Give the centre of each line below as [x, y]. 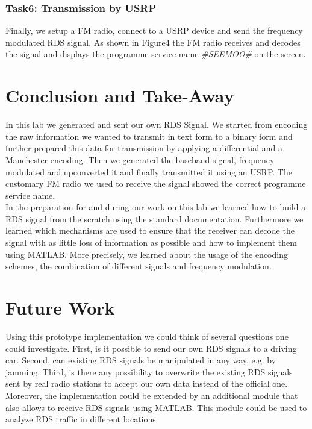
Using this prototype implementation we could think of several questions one [147, 336]
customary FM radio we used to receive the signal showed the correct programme [156, 183]
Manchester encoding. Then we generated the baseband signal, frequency [140, 159]
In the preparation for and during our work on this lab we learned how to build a [156, 207]
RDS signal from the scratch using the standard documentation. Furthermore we [154, 218]
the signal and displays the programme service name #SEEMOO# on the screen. [156, 54]
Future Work [60, 308]
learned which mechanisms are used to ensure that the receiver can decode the [150, 230]
